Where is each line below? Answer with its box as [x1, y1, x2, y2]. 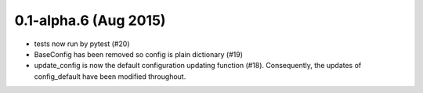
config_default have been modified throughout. [34, 71, 186, 81]
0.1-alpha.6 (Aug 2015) [14, 12, 166, 29]
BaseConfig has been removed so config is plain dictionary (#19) [34, 49, 243, 59]
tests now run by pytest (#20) [34, 39, 130, 48]
